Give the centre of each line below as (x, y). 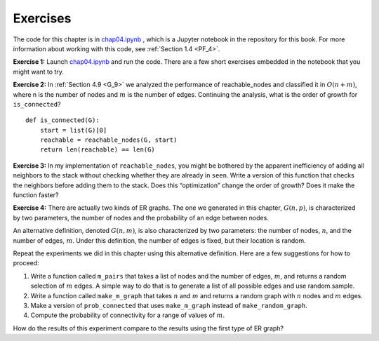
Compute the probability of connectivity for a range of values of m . (127, 315)
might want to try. (39, 72)
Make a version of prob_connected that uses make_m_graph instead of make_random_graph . (169, 305)
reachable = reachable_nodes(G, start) (108, 140)
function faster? (36, 195)
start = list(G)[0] (73, 130)
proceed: (26, 263)
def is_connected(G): (62, 120)
